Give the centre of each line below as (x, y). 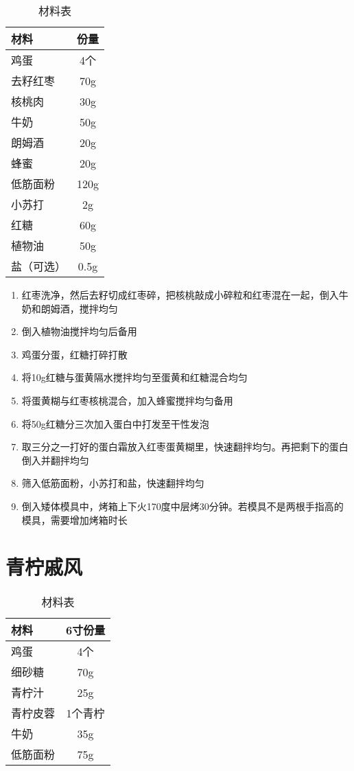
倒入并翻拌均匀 (55, 460)
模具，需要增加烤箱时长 (74, 519)
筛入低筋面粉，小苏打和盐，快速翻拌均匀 (113, 483)
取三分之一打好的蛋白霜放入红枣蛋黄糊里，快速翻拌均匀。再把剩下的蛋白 (185, 447)
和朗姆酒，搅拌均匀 (74, 308)
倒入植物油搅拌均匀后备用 (79, 331)
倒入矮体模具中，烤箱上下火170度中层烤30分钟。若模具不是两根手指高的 (182, 506)
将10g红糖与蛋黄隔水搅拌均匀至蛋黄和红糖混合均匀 (134, 377)
